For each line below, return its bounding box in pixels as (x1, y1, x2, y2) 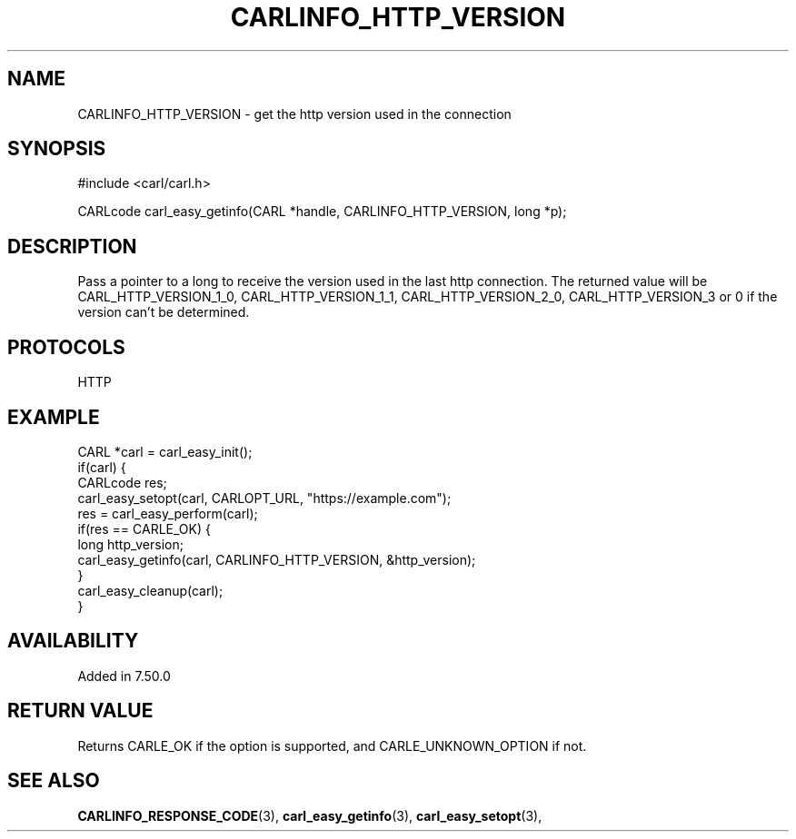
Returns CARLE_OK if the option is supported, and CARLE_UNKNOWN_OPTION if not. (77, 737, 587, 754)
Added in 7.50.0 (77, 667, 171, 684)
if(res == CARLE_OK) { (77, 520, 211, 537)
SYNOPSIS (7, 137, 106, 161)
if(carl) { (77, 459, 126, 475)
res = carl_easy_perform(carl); (77, 505, 258, 521)
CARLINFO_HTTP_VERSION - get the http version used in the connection (77, 105, 512, 122)
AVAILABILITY (7, 629, 139, 653)
